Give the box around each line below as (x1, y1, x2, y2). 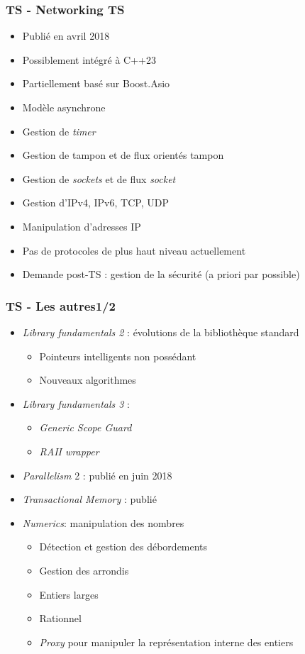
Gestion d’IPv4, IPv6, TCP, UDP (22, 195, 169, 210)
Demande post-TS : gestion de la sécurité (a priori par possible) (22, 267, 300, 282)
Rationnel (39, 611, 82, 626)
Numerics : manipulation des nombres (22, 515, 184, 530)
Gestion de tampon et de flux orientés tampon (22, 148, 224, 162)
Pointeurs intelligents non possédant (39, 348, 196, 363)
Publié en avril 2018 (22, 28, 110, 43)
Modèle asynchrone (22, 100, 106, 114)
